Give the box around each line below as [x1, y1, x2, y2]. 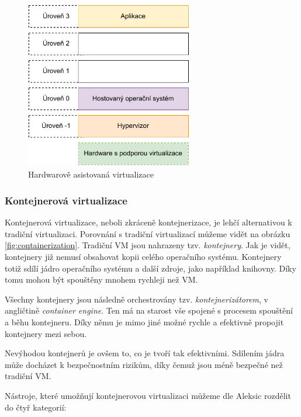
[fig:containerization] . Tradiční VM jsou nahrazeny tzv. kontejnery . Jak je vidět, [5, 239, 290, 251]
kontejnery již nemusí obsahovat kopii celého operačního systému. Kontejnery [5, 251, 282, 263]
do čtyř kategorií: [5, 401, 67, 413]
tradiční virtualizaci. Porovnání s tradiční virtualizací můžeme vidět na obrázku [5, 227, 290, 239]
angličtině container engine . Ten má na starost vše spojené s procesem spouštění [5, 304, 293, 317]
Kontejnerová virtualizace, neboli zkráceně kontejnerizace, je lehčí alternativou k [5, 216, 292, 228]
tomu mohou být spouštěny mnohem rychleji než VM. [5, 273, 198, 286]
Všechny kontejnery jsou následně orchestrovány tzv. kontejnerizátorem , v [5, 293, 268, 305]
